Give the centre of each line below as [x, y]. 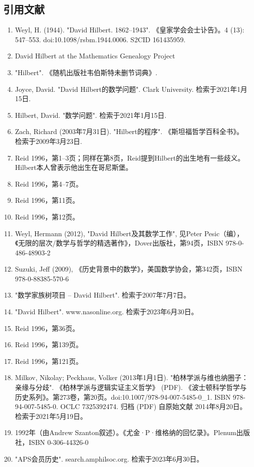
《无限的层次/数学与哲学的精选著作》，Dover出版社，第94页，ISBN [119, 243]
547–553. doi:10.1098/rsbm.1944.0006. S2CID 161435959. [100, 39]
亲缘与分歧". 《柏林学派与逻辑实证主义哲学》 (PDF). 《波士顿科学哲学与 [131, 387]
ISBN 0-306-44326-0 [58, 442]
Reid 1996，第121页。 [49, 361]
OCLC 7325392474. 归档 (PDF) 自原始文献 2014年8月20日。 [153, 406]
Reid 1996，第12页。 [47, 216]
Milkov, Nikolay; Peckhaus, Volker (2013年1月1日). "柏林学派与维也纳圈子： [132, 377]
